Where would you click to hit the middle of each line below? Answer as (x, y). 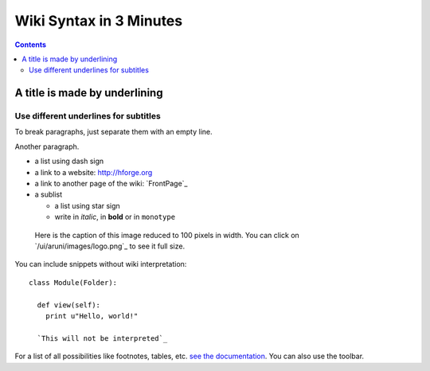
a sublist (49, 194)
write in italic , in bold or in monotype (115, 217)
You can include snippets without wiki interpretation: (101, 264)
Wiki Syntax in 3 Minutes (99, 21)
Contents (31, 45)
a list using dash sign (69, 161)
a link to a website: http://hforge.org (94, 172)
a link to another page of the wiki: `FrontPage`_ (111, 184)
